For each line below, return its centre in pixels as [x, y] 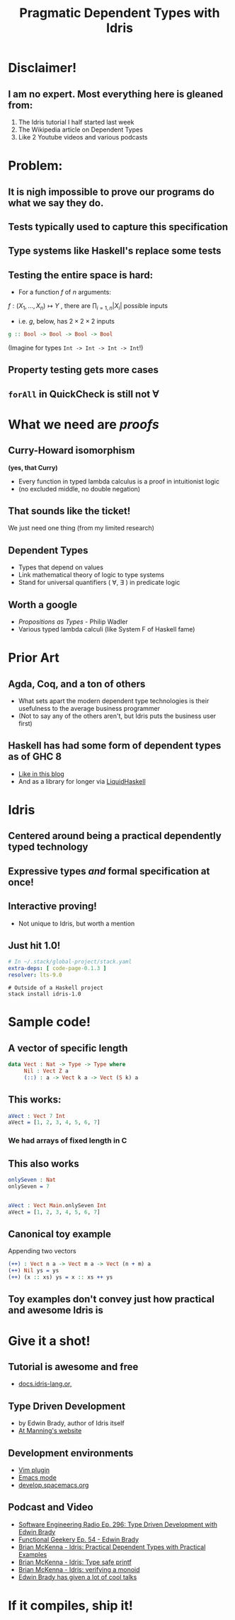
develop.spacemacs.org [53, 1485]
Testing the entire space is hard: [81, 275]
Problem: [35, 166]
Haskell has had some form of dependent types [115, 746]
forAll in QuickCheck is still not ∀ [84, 394]
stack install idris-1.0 [45, 994]
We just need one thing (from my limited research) [81, 528]
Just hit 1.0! [34, 946]
